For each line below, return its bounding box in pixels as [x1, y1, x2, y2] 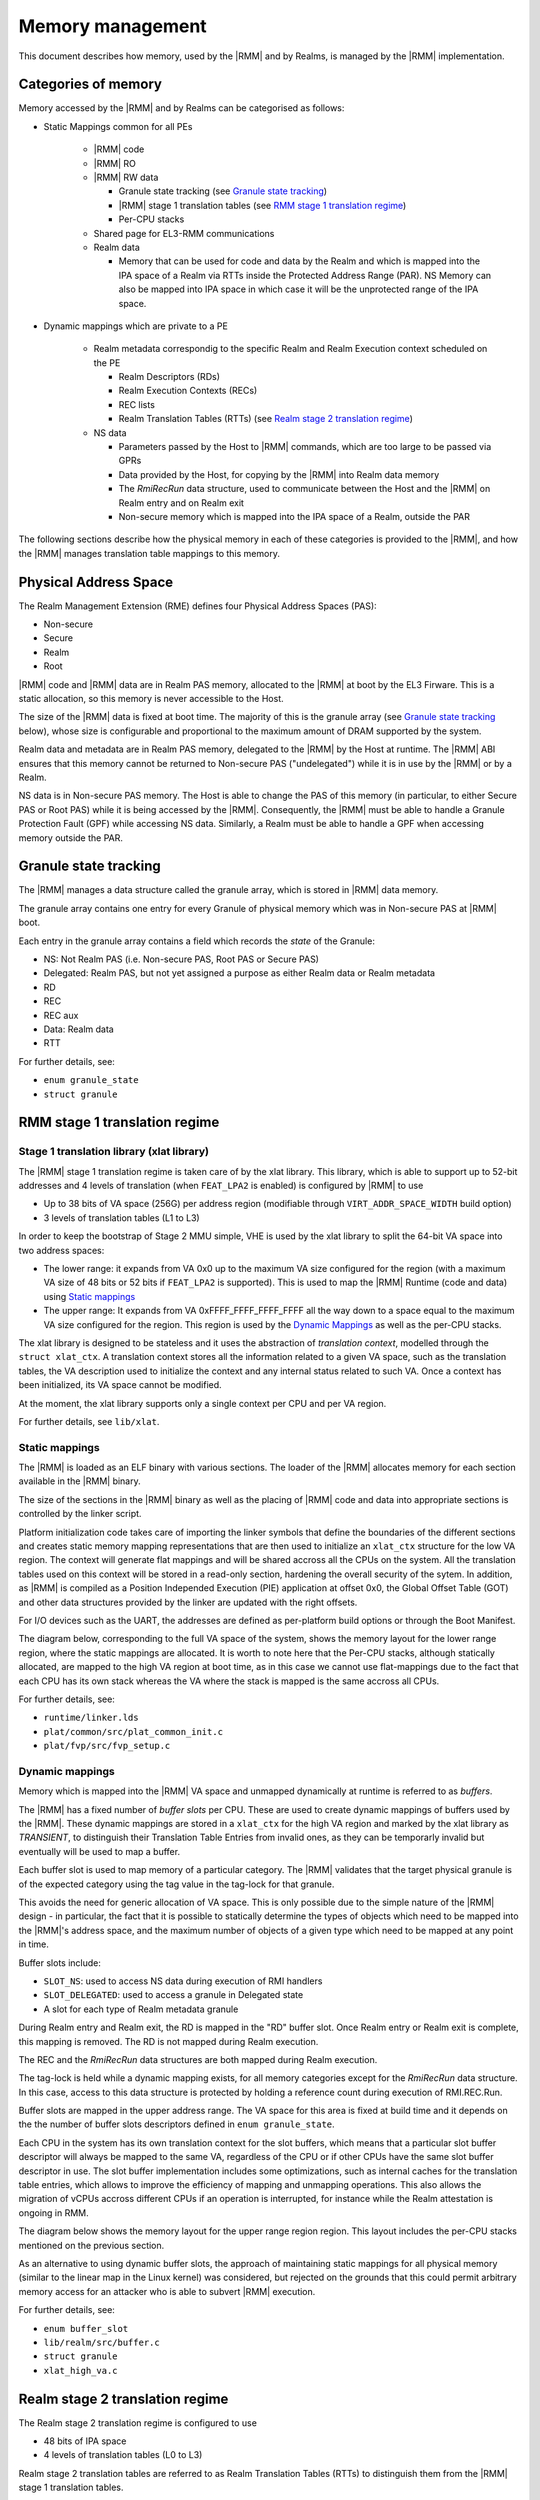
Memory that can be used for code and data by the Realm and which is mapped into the [118, 255, 480, 267]
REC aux [43, 1009, 79, 1021]
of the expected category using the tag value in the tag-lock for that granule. [18, 1878, 335, 1890]
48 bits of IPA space [43, 2435, 127, 2447]
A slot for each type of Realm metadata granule [43, 2003, 239, 2015]
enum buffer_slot [43, 2323, 129, 2334]
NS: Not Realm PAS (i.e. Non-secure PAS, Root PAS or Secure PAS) [43, 953, 320, 965]
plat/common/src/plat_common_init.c [43, 1726, 224, 1737]
